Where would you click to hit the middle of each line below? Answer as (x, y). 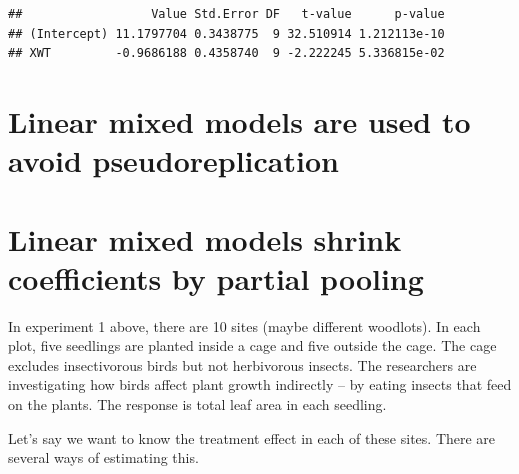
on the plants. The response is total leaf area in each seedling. (197, 404)
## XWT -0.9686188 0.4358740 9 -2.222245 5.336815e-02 (226, 53)
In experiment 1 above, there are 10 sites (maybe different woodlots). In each (244, 325)
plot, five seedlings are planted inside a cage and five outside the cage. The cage (252, 345)
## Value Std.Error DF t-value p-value (226, 14)
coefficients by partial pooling (216, 277)
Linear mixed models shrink (205, 238)
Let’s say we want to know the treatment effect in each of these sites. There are (252, 437)
